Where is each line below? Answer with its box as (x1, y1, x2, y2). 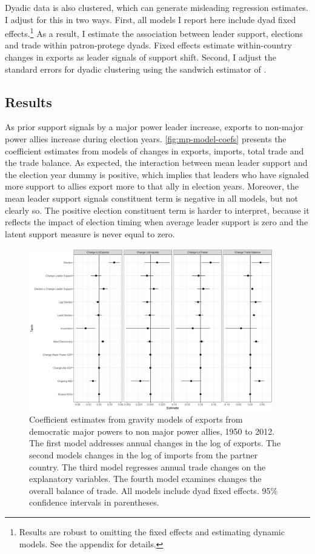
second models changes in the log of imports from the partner (29, 449, 258, 461)
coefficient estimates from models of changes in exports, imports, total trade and (5, 144, 304, 157)
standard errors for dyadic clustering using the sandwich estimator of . (5, 62, 267, 75)
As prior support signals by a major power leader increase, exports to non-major (5, 120, 303, 133)
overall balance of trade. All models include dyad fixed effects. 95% (29, 484, 278, 496)
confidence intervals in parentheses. (29, 496, 159, 509)
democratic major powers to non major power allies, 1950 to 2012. (29, 424, 275, 437)
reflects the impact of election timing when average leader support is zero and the (5, 216, 308, 228)
